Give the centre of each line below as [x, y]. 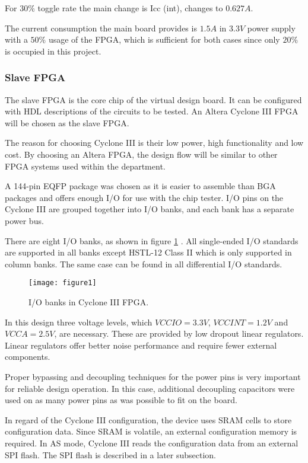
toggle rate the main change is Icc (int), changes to [130, 8]
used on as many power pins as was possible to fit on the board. [121, 400]
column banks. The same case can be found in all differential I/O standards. [144, 264]
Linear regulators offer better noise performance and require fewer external [141, 345]
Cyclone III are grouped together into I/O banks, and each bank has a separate [150, 209]
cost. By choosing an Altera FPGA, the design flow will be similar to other [141, 154]
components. [28, 357]
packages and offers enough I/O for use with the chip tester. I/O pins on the [144, 197]
